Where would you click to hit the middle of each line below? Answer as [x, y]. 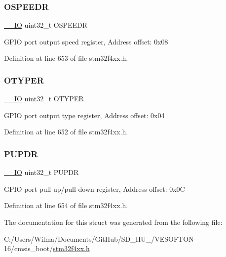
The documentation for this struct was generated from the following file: [113, 222]
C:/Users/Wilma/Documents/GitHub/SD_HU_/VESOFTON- [100, 238]
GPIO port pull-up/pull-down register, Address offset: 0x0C [94, 189]
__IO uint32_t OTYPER [44, 99]
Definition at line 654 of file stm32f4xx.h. [66, 205]
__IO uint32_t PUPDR [41, 172]
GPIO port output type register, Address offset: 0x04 [84, 115]
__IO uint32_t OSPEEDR [46, 25]
